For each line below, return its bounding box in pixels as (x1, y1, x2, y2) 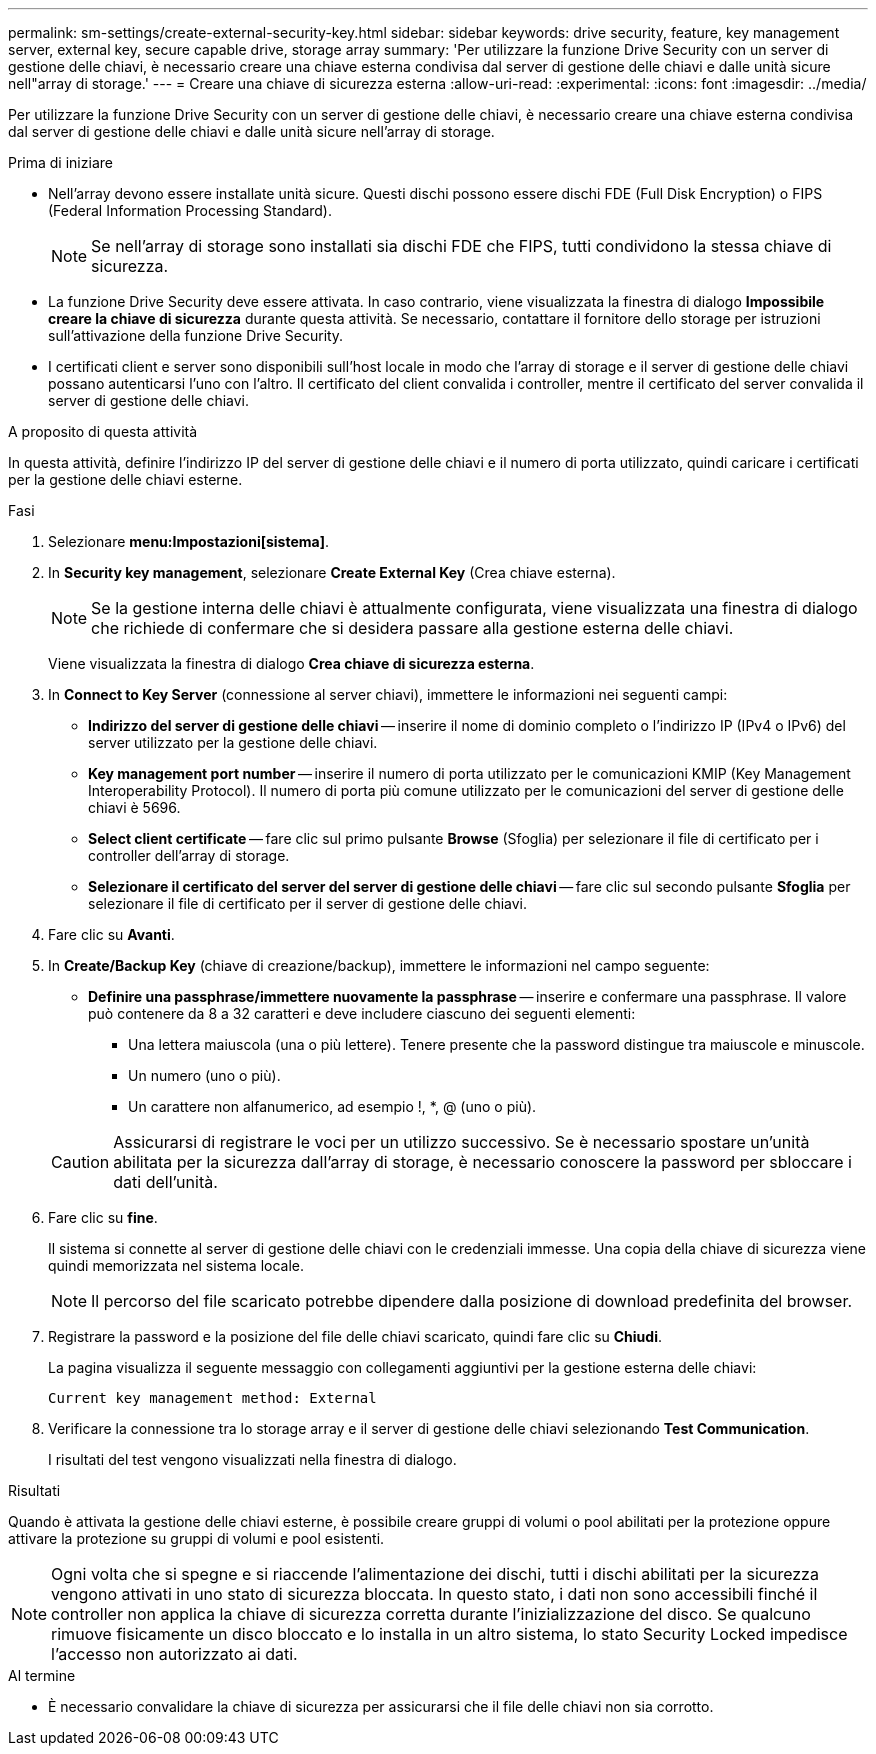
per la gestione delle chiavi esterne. (8, 471, 243, 488)
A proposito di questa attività (8, 423, 198, 440)
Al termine (8, 1667, 76, 1684)
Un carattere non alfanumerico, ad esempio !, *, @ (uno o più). (128, 1098, 537, 1115)
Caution (51, 1152, 110, 1172)
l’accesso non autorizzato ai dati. (51, 1644, 298, 1664)
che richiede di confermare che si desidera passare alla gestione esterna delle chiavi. (91, 618, 734, 638)
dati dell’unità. (113, 1172, 218, 1192)
